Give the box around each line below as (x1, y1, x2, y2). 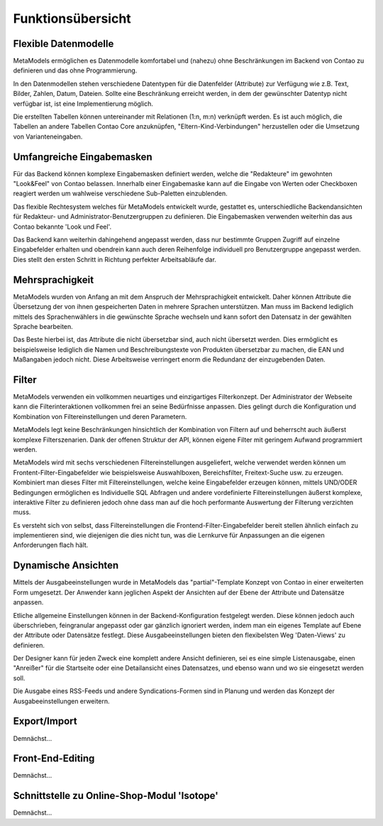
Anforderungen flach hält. (13, 540, 89, 550)
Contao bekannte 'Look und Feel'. (13, 222, 112, 231)
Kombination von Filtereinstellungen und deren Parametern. (13, 412, 187, 420)
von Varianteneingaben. (13, 132, 83, 141)
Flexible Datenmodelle (13, 38, 114, 50)
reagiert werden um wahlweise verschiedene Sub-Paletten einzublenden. (13, 189, 228, 198)
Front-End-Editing (13, 753, 95, 765)
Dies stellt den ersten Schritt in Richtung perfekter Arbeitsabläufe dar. (13, 255, 216, 263)
